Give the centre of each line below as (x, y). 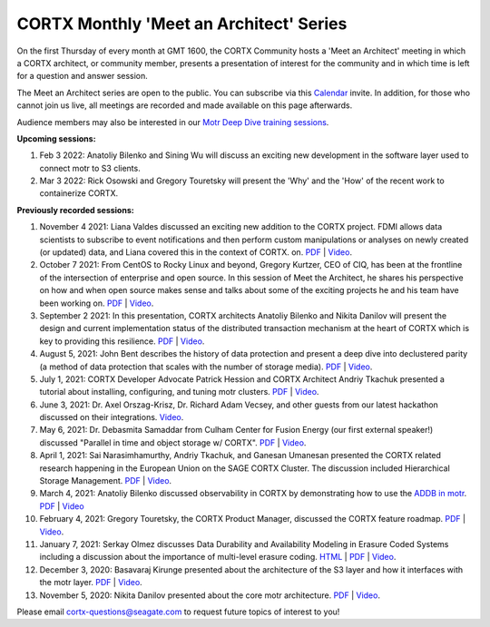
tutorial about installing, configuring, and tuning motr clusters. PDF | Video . (179, 392)
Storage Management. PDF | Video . (106, 481)
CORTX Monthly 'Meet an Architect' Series (182, 24)
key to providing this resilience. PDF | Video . (122, 341)
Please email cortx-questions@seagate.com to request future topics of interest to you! (178, 612)
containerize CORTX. (78, 193)
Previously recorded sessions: (76, 210)
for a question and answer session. (83, 76)
